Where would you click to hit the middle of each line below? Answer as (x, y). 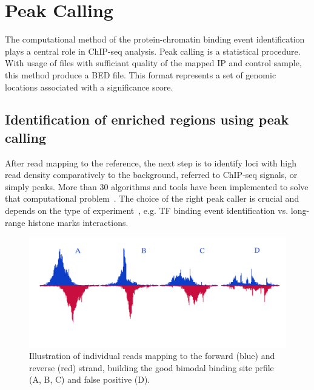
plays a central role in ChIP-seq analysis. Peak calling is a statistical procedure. (153, 51)
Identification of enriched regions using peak (147, 119)
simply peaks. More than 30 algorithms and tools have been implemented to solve (157, 186)
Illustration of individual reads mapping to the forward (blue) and (152, 356)
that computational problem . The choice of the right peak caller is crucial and (152, 198)
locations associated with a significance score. (89, 87)
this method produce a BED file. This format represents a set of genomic (141, 74)
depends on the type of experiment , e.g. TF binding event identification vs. (147, 210)
